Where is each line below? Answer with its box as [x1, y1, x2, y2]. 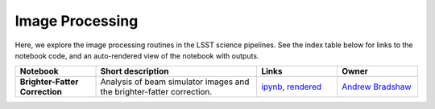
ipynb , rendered [261, 81, 322, 92]
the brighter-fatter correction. [100, 87, 213, 98]
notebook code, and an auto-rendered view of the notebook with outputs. [14, 50, 259, 60]
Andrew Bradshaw [341, 81, 412, 92]
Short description [100, 66, 169, 77]
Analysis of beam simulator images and [100, 76, 250, 87]
